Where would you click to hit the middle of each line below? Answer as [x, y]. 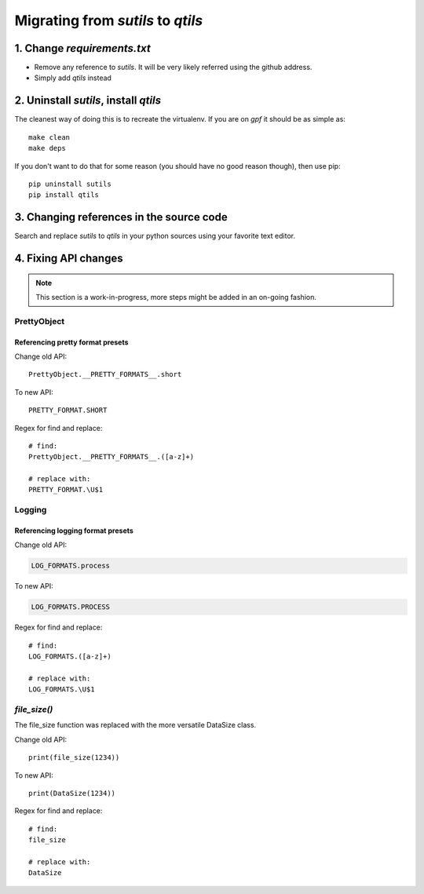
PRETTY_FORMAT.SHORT [68, 411]
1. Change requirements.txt [82, 48]
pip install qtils [64, 195]
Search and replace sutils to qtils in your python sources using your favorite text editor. [155, 236]
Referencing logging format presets [74, 531]
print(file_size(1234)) [74, 758]
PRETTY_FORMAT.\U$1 [66, 490]
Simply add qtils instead [73, 78]
